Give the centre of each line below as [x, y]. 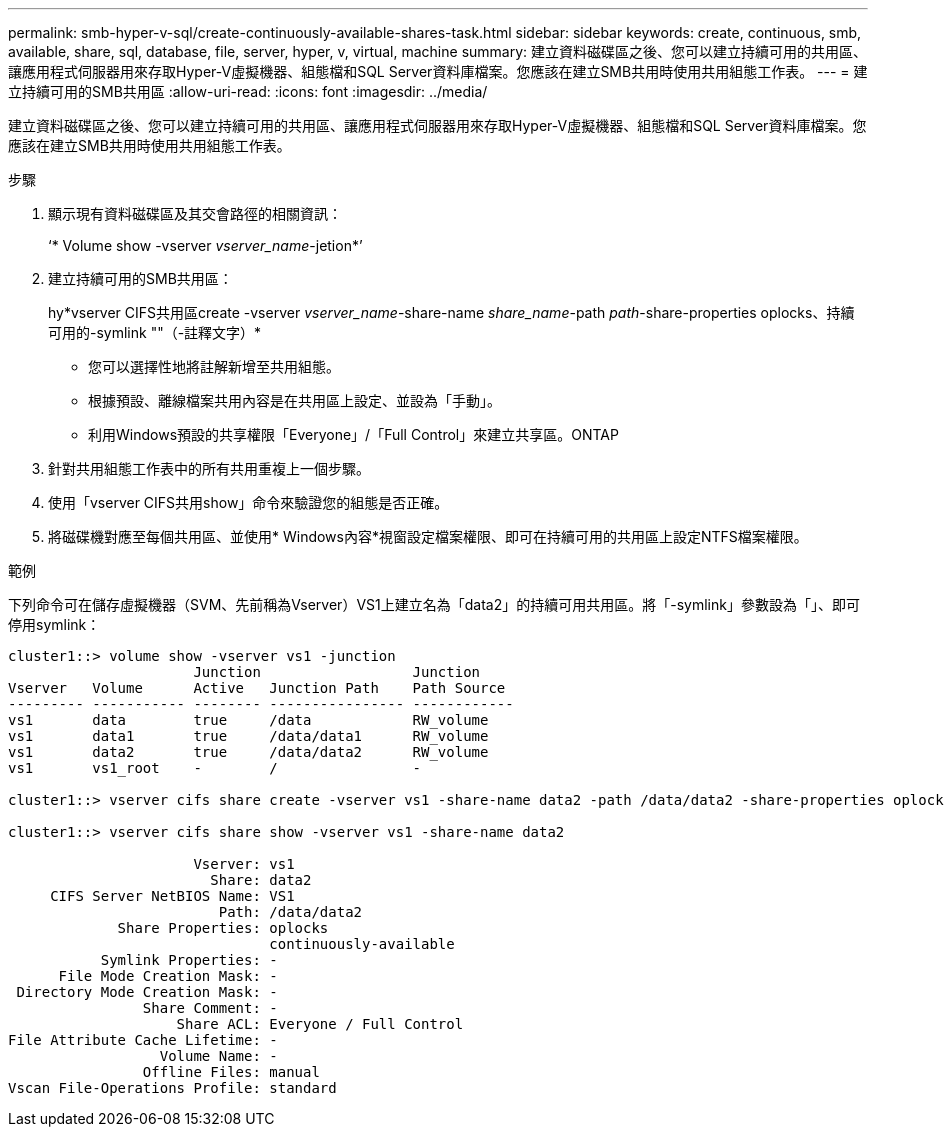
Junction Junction [337, 672]
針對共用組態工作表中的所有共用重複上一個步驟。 [209, 468]
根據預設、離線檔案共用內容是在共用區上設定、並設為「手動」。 [294, 400]
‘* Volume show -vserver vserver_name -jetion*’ [205, 245]
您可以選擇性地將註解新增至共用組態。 [214, 366]
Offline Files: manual [231, 1072]
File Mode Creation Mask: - [168, 976]
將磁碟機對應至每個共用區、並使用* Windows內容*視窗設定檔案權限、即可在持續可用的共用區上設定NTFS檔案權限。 [428, 536]
